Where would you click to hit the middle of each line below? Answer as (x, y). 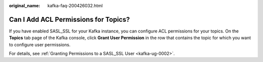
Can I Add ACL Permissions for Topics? (69, 19)
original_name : (25, 6)
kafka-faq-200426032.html (75, 6)
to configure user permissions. (40, 45)
